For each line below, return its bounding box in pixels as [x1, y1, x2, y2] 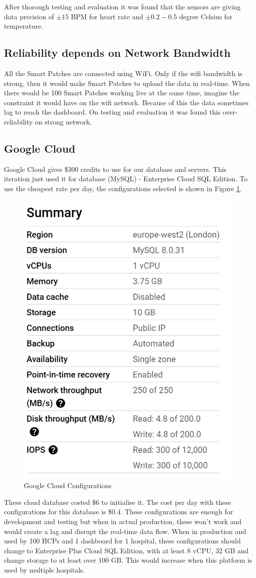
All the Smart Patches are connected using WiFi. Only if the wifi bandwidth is [4, 68, 243, 78]
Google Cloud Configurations [24, 480, 111, 491]
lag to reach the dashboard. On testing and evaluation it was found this [4, 107, 221, 117]
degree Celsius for [179, 11, 233, 21]
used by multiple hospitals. [4, 565, 85, 575]
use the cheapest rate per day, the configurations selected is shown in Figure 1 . [4, 183, 242, 193]
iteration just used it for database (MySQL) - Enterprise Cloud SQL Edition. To [4, 173, 248, 184]
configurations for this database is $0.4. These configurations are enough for [4, 506, 233, 517]
